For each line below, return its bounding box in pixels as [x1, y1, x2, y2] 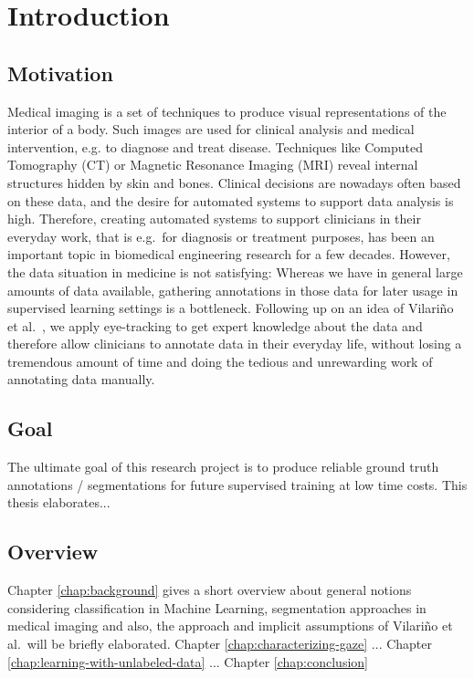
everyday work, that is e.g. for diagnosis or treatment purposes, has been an [7, 226, 435, 245]
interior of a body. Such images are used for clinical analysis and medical [7, 120, 415, 139]
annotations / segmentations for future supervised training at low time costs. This [7, 475, 468, 494]
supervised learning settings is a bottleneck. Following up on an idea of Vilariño [7, 298, 454, 318]
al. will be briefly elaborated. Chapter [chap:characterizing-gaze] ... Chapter [7, 634, 433, 653]
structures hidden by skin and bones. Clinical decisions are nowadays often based [7, 172, 461, 192]
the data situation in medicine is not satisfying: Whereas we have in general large [7, 262, 463, 281]
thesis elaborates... [7, 493, 111, 512]
